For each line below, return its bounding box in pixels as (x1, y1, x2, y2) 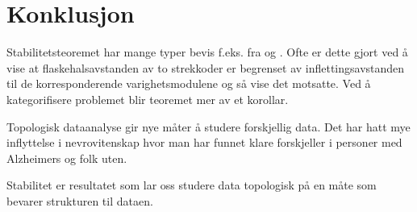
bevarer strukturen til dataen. (6, 192, 153, 209)
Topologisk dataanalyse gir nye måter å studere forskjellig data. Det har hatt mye (6, 118, 411, 135)
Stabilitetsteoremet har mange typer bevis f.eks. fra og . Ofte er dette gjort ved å (6, 44, 408, 60)
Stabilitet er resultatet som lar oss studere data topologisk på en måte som (6, 177, 377, 193)
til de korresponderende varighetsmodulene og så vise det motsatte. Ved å (6, 75, 371, 92)
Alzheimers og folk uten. (6, 149, 127, 166)
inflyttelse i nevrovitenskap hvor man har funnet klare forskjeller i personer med (6, 134, 402, 151)
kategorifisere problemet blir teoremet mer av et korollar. (6, 90, 289, 107)
